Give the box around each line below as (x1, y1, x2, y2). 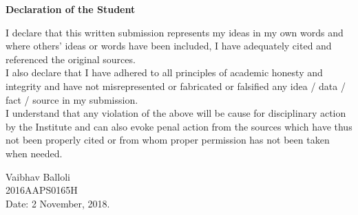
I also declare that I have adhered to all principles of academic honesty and (6, 65, 323, 80)
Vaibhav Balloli (6, 169, 70, 183)
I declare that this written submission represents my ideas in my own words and (6, 25, 344, 39)
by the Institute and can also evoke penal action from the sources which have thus (6, 119, 352, 133)
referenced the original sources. (6, 52, 136, 66)
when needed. (6, 146, 63, 160)
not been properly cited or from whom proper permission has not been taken (6, 133, 330, 147)
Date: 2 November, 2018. (6, 196, 110, 210)
